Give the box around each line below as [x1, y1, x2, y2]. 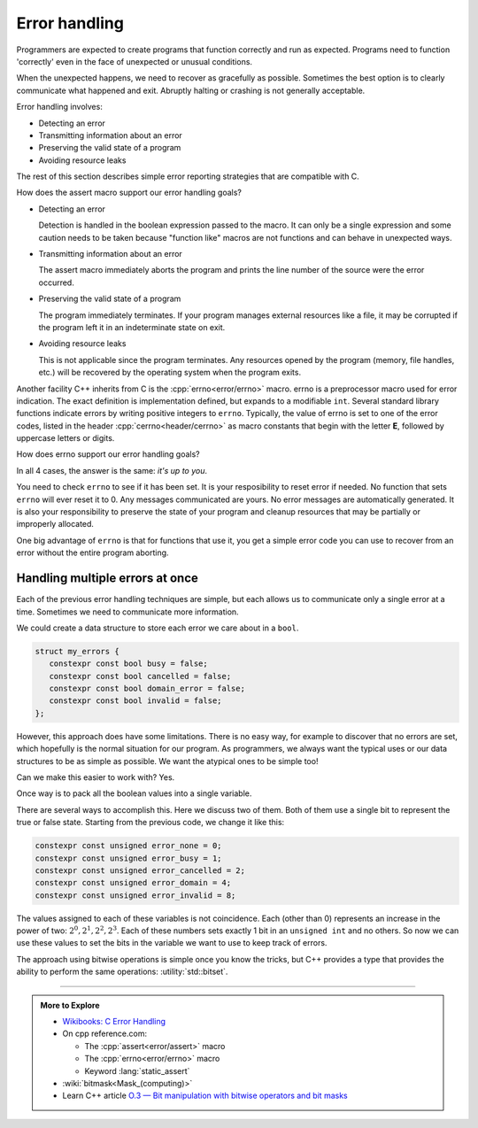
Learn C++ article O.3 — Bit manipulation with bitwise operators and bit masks [62, 1090, 349, 1101]
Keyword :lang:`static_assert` [84, 1065, 190, 1076]
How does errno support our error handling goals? [16, 449, 201, 460]
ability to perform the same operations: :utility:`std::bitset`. [16, 966, 228, 977]
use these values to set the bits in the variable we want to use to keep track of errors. [16, 938, 328, 948]
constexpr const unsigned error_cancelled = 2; [35, 865, 245, 876]
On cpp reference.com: [62, 1028, 148, 1039]
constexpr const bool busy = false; [49, 659, 208, 668]
